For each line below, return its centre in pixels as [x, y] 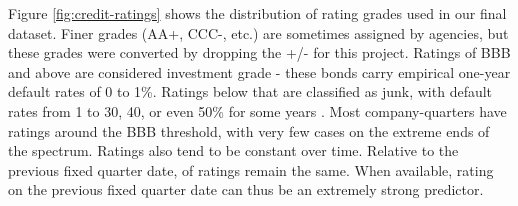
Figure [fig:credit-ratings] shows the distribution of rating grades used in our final [257, 13]
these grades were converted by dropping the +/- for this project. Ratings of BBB [259, 52]
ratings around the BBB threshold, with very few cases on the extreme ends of [249, 130]
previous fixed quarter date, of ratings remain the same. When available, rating [251, 169]
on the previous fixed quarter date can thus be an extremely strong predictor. [246, 189]
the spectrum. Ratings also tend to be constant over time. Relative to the [233, 150]
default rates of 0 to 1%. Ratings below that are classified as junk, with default [250, 91]
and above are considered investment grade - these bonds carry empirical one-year [259, 71]
